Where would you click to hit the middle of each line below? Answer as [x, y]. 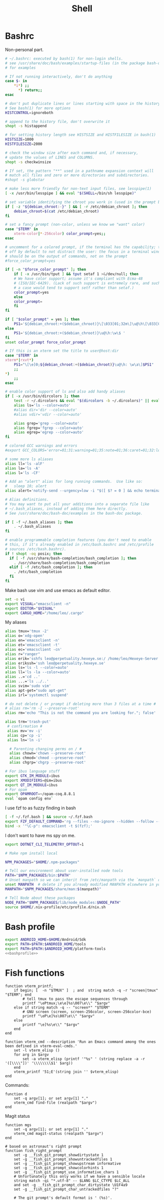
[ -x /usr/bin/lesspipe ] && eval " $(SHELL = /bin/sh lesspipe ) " [71, 193]
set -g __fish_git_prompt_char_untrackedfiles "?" [66, 1189]
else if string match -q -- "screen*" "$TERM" [62, 1007]
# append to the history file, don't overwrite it [58, 121]
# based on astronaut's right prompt [43, 1146]
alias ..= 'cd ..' [23, 677]
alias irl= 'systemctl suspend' [37, 695]
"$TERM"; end [18, 994]
